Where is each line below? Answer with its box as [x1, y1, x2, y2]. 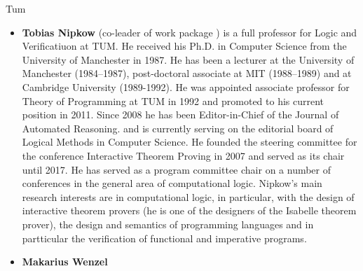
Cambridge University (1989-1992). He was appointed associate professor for [22, 79, 350, 94]
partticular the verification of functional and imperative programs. [22, 230, 307, 245]
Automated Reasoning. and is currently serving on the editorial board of [22, 120, 334, 135]
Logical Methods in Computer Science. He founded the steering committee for [22, 134, 357, 149]
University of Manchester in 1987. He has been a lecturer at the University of [22, 52, 355, 67]
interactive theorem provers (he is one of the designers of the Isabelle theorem [22, 203, 357, 218]
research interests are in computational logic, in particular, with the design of [22, 189, 355, 204]
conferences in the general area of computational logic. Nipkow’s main [22, 176, 322, 190]
